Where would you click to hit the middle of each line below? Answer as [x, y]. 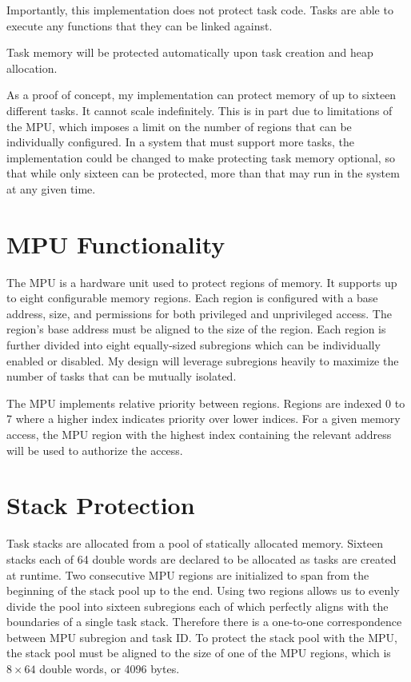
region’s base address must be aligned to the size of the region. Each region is [196, 329]
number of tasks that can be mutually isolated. [122, 376]
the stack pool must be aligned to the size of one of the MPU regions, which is [199, 653]
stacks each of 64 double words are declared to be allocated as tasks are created [202, 558]
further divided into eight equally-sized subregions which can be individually [194, 345]
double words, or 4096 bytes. [110, 669]
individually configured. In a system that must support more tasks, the [180, 142]
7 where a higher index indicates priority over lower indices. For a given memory [204, 419]
